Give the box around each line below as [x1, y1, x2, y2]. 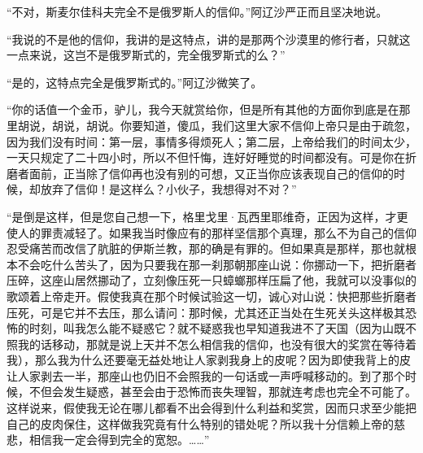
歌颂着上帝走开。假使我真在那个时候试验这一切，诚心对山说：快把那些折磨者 [7, 287, 416, 304]
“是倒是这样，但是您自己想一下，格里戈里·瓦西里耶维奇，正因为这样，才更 [7, 207, 408, 224]
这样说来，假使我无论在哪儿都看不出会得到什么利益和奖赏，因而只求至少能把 [7, 399, 416, 416]
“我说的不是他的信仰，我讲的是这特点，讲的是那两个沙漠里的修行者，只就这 [7, 30, 411, 47]
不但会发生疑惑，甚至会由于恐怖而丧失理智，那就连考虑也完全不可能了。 [28, 383, 416, 400]
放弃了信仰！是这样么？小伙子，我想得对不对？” [40, 181, 297, 198]
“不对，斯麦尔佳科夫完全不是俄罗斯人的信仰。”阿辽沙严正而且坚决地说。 [7, 3, 388, 20]
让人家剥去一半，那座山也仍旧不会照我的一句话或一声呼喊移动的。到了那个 [7, 367, 405, 384]
